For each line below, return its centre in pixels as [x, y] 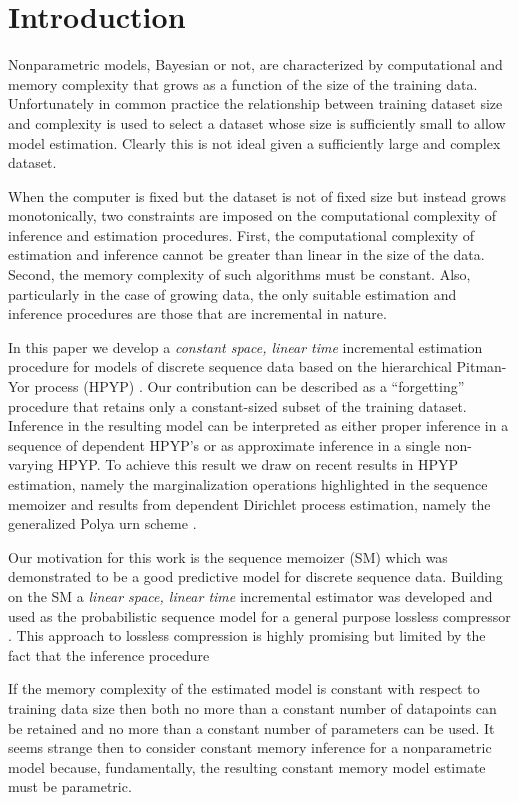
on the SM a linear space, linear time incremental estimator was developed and [250, 595]
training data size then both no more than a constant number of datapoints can [252, 707]
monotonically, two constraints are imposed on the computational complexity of [252, 215]
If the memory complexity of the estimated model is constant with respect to [244, 688]
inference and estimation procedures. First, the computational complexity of [241, 234]
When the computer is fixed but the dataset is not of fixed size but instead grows [257, 195]
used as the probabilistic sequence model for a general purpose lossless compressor [259, 615]
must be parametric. [70, 786]
